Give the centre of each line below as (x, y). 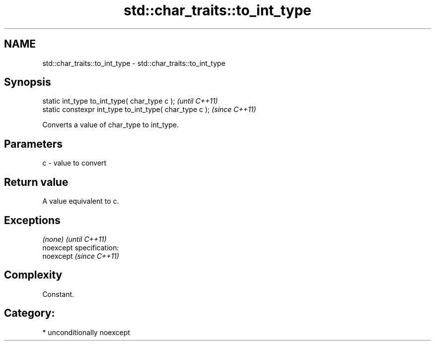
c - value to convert (74, 163)
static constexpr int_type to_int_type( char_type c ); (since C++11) (149, 110)
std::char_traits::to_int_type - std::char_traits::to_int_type (134, 63)
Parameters (33, 144)
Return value (36, 182)
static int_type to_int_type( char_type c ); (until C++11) (130, 101)
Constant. (58, 294)
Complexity (33, 275)
